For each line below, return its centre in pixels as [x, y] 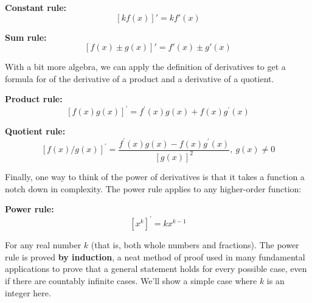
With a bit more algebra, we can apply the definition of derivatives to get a [145, 67]
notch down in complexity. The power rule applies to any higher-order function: [153, 188]
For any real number [43, 245]
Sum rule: [26, 37]
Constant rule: [36, 7]
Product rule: [34, 99]
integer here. [28, 292]
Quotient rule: [35, 131]
